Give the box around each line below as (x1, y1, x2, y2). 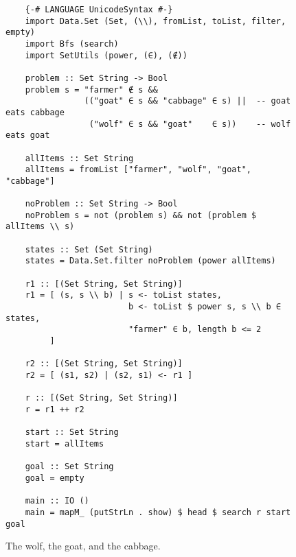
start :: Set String (25, 427, 119, 438)
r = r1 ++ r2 (25, 404, 84, 414)
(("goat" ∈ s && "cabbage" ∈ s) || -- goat (84, 96, 291, 106)
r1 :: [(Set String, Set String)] (25, 278, 183, 289)
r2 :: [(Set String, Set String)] (25, 359, 183, 369)
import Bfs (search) (25, 38, 119, 49)
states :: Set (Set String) (25, 244, 153, 254)
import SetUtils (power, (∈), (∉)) (25, 50, 187, 60)
